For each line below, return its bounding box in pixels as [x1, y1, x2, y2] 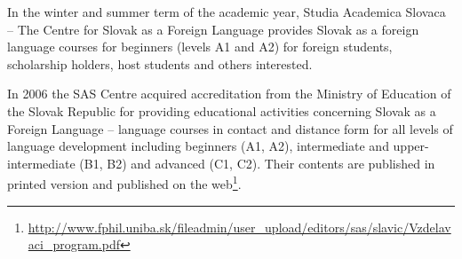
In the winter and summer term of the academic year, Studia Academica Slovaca [7, 3, 446, 20]
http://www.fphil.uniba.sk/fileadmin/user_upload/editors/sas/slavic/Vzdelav [28, 217, 451, 236]
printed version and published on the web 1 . [7, 172, 242, 192]
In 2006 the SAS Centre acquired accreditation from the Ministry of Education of [7, 84, 451, 103]
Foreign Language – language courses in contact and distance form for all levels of [7, 119, 453, 137]
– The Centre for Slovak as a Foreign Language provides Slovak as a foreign [7, 20, 419, 38]
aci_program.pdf [28, 235, 120, 254]
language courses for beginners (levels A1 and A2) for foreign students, [7, 37, 393, 56]
